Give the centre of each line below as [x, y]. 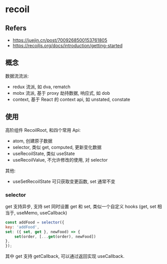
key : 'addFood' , [22, 227]
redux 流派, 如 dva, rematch [41, 87]
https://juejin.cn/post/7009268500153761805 [60, 40]
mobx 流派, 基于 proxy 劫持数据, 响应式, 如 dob [61, 93]
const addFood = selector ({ [35, 222]
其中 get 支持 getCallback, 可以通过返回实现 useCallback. [65, 256]
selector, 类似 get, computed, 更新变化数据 [57, 147]
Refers [16, 28]
